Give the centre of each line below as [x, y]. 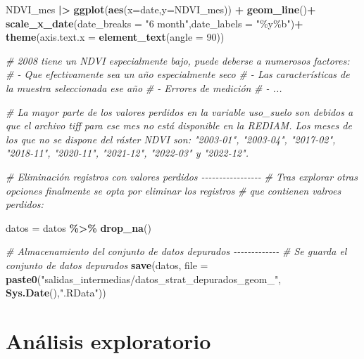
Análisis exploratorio [108, 340]
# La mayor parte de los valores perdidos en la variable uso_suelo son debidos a [180, 111]
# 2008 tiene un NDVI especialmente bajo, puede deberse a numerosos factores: [178, 60]
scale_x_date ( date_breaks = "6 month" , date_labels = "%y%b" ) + [155, 23]
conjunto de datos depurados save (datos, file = [107, 265]
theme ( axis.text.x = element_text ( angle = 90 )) [115, 37]
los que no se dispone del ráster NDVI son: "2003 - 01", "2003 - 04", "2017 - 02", [171, 139]
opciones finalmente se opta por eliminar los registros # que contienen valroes [174, 190]
